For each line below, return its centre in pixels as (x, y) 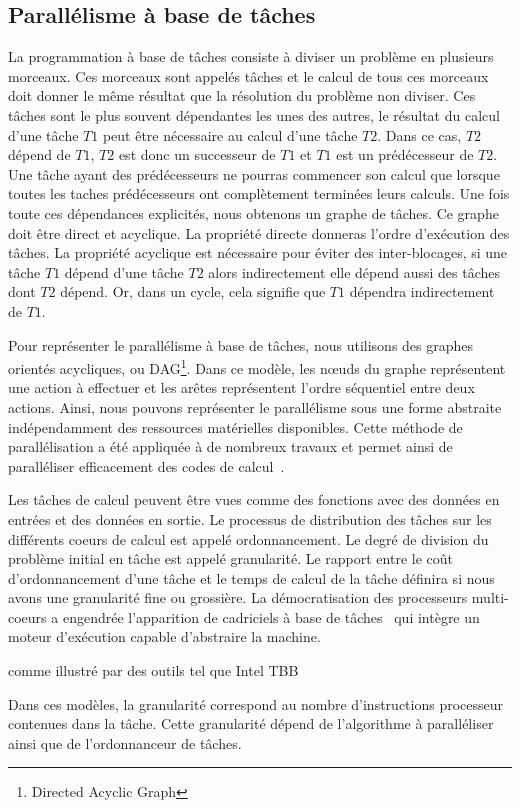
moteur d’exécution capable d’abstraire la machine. (164, 636)
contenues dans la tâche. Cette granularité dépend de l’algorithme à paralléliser (251, 723)
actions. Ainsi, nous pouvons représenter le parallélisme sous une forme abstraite (255, 406)
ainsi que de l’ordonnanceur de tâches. (125, 742)
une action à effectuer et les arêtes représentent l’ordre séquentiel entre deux (241, 387)
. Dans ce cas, (419, 134)
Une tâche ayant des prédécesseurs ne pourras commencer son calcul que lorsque (254, 173)
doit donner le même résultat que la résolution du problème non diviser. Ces (242, 95)
